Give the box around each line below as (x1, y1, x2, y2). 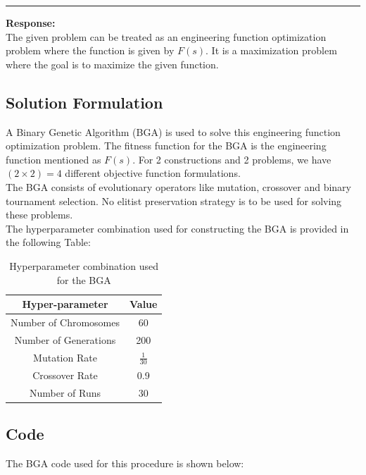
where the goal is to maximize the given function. (6, 56, 219, 71)
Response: (6, 16, 56, 30)
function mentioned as (6, 152, 101, 166)
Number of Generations (14, 332, 116, 347)
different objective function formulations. (65, 166, 241, 180)
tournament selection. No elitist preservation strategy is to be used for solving (6, 193, 342, 208)
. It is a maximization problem (206, 43, 337, 58)
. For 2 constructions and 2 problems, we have (132, 152, 332, 166)
